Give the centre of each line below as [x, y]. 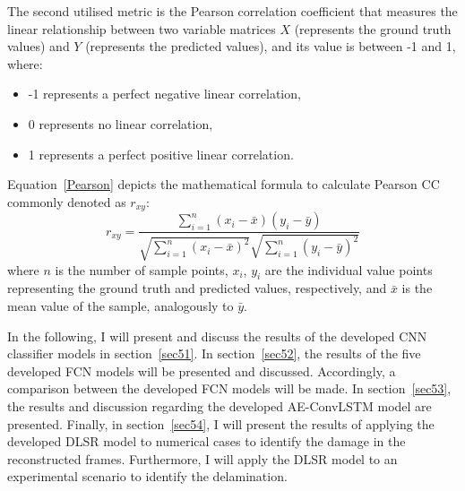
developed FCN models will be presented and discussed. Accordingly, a [202, 370]
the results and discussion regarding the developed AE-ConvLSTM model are [220, 405]
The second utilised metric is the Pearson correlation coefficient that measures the [232, 11]
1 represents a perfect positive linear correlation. [161, 154]
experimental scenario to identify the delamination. [147, 476]
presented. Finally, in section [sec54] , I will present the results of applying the [221, 423]
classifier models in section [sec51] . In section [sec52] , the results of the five [214, 353]
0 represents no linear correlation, [121, 123]
